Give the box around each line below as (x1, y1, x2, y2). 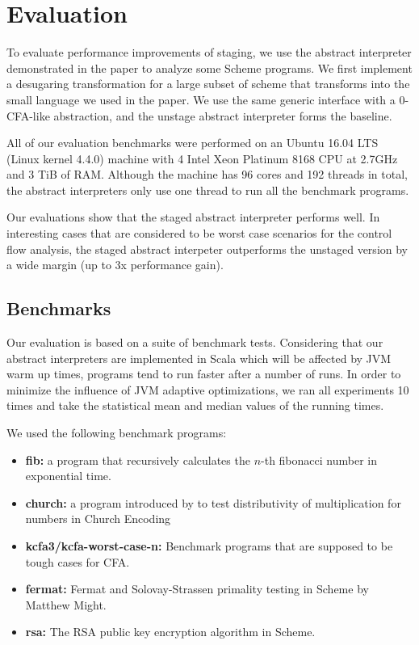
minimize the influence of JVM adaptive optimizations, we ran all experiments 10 (6, 381, 409, 398)
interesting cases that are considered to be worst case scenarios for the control (6, 225, 392, 242)
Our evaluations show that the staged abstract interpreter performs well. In (6, 209, 380, 226)
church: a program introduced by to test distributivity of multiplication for (25, 494, 401, 511)
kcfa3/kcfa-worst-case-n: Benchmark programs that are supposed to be (25, 537, 393, 554)
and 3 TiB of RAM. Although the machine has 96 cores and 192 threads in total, (6, 166, 408, 183)
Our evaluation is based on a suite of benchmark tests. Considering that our (6, 334, 383, 351)
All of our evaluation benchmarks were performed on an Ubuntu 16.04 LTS (6, 134, 379, 151)
